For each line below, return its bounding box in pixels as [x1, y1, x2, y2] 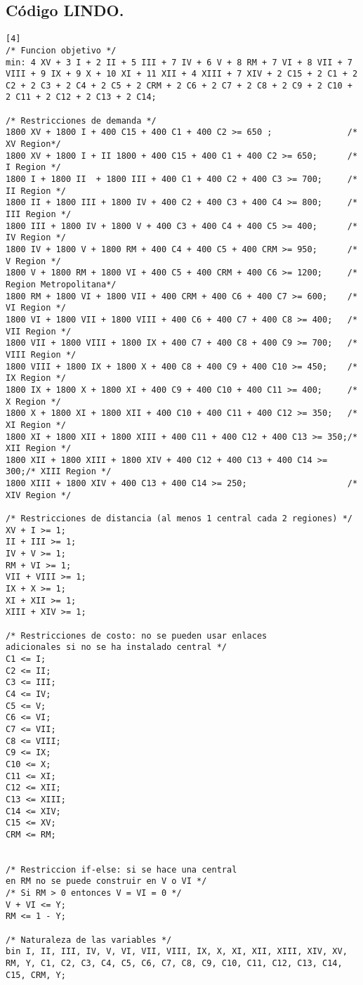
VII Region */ [6, 326, 72, 337]
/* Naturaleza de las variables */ [6, 934, 172, 945]
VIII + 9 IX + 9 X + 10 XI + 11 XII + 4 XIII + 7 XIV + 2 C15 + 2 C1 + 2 [6, 69, 358, 79]
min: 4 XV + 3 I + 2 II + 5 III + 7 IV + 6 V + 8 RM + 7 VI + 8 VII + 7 [6, 57, 352, 67]
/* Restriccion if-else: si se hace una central [6, 864, 237, 875]
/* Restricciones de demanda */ [6, 115, 157, 126]
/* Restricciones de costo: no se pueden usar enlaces [6, 630, 268, 641]
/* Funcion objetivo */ [6, 45, 117, 56]
